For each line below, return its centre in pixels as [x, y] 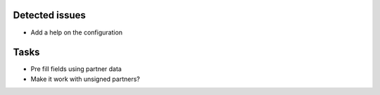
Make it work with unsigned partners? [85, 79]
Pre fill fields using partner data [76, 69]
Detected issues [49, 15]
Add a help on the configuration [77, 32]
